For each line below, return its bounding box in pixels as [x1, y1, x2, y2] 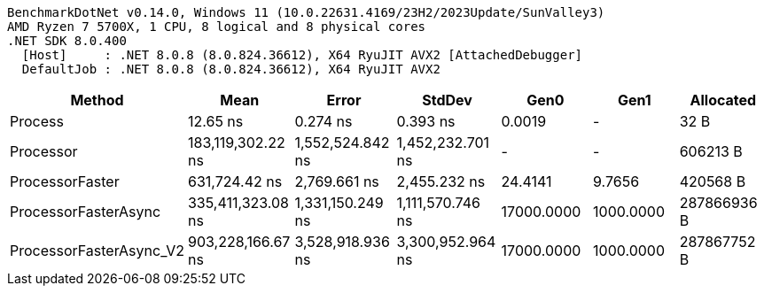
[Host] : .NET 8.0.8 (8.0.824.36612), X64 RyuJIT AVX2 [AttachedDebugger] [21, 48, 583, 62]
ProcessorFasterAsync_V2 [10, 242, 184, 259]
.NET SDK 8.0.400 [7, 34, 127, 48]
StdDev [422, 91, 472, 109]
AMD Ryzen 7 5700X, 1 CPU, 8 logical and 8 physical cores [7, 19, 426, 34]
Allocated [690, 91, 757, 109]
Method [70, 91, 124, 109]
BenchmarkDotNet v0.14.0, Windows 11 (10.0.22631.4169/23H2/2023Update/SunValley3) [7, 5, 605, 19]
